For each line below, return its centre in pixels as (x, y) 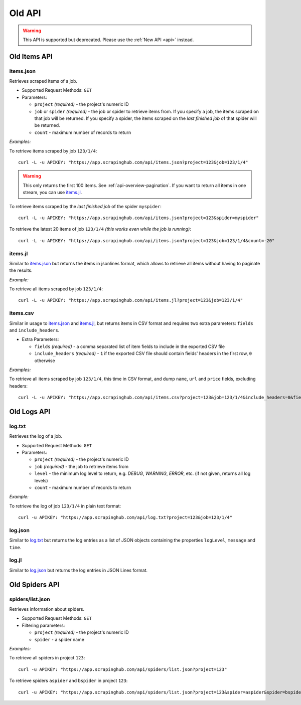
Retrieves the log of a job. (36, 436)
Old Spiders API (34, 584)
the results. (21, 270)
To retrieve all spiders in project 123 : (47, 658)
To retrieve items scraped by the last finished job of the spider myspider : (85, 206)
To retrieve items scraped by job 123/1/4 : (53, 151)
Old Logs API (30, 411)
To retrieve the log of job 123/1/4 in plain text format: (65, 506)
